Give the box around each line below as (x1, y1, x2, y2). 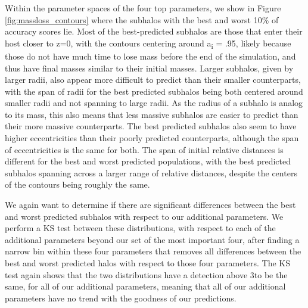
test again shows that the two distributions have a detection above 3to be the (5, 268, 288, 281)
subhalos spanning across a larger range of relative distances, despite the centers (5, 166, 297, 179)
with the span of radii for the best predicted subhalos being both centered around (5, 85, 303, 97)
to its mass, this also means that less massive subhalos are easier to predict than (5, 108, 298, 120)
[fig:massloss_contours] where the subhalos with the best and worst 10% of (5, 13, 279, 26)
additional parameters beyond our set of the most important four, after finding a (5, 233, 300, 245)
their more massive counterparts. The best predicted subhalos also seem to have (5, 120, 297, 132)
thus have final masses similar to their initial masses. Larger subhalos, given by (5, 61, 294, 74)
